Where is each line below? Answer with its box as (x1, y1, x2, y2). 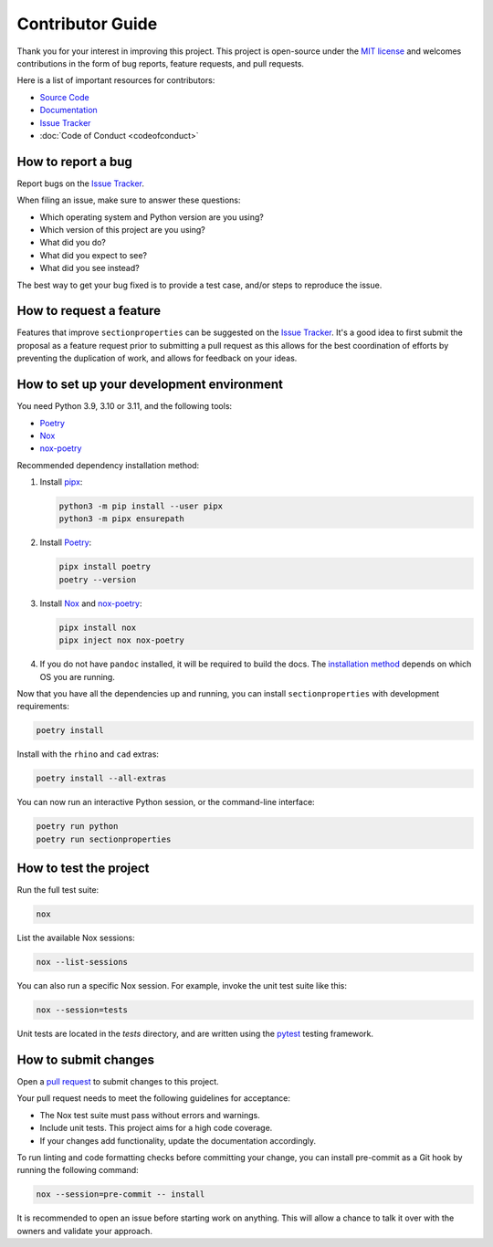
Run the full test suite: (16, 885, 100, 896)
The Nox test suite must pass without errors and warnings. (39, 1109, 260, 1120)
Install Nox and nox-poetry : (39, 598, 142, 609)
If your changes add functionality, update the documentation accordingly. (39, 1135, 317, 1146)
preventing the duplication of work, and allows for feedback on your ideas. (16, 352, 298, 364)
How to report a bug (16, 153, 132, 169)
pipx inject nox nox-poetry (58, 635, 184, 645)
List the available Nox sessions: (16, 932, 136, 944)
